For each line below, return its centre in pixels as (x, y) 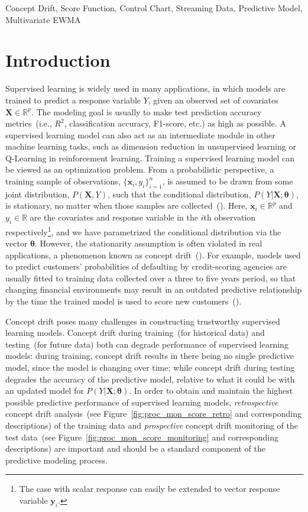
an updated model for (45, 391)
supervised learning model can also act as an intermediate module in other (140, 135)
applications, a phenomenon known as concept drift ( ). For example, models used (153, 255)
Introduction (58, 60)
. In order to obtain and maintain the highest (211, 391)
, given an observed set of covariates (213, 100)
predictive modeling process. (56, 460)
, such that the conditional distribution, (179, 194)
